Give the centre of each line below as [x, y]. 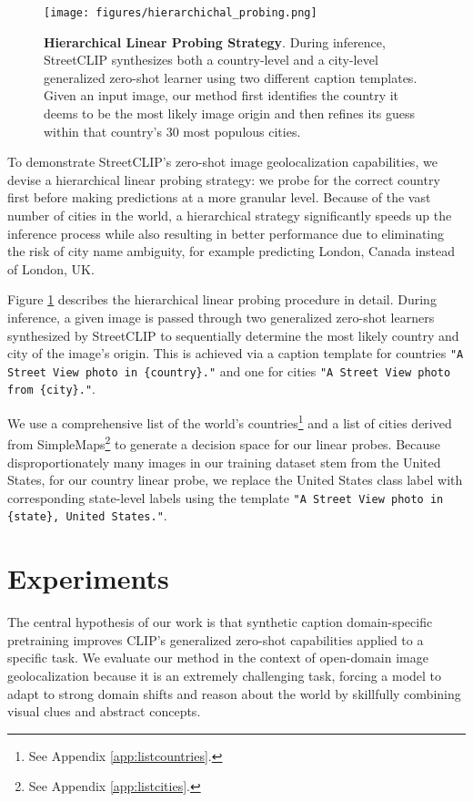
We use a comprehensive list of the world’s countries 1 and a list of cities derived [230, 422]
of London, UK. [51, 268]
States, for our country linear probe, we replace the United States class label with [235, 480]
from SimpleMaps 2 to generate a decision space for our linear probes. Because [224, 443]
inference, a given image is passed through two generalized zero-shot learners [221, 317]
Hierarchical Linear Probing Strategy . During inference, [215, 41]
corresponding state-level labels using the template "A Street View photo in [226, 497]
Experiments [88, 578]
